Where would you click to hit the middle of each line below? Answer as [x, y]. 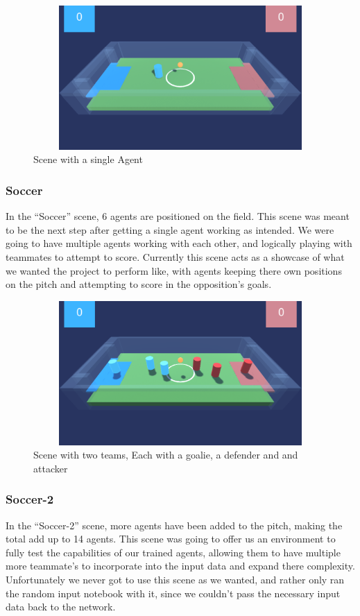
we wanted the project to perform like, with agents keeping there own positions [174, 270]
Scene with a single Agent [88, 159]
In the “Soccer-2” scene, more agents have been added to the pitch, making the [174, 525]
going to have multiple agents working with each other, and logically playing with [179, 243]
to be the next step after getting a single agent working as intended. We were [170, 229]
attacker [51, 468]
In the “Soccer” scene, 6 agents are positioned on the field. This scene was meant [178, 216]
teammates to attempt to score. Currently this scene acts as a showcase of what [175, 257]
